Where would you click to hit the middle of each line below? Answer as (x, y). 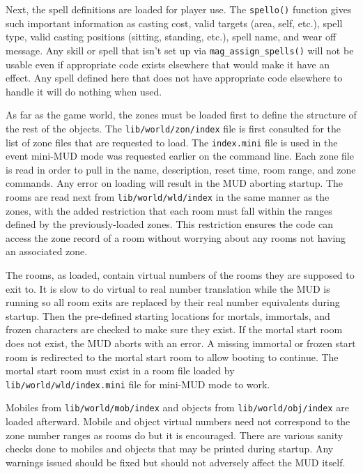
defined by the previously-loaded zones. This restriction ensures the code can (169, 224)
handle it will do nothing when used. (84, 91)
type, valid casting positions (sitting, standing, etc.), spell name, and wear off (171, 37)
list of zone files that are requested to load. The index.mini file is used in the (172, 142)
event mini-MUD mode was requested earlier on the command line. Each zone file (180, 156)
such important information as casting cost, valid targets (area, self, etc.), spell (174, 23)
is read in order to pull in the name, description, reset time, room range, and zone (181, 169)
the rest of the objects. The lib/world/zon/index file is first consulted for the (173, 128)
